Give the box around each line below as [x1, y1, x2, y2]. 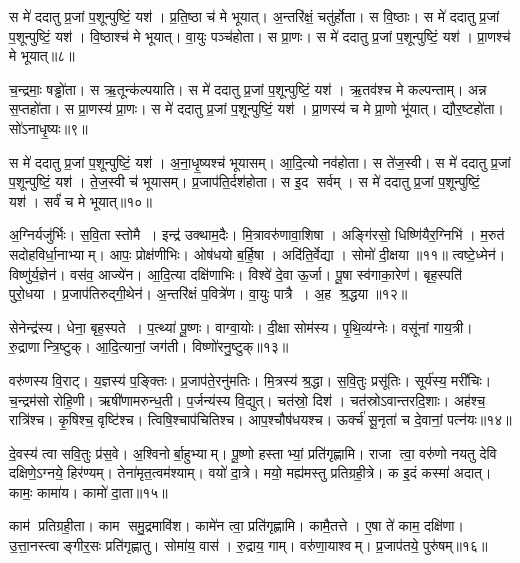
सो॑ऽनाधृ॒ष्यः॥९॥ [9, 117, 88, 138]
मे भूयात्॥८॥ [9, 45, 75, 66]
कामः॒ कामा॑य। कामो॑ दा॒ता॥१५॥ [9, 481, 168, 502]
